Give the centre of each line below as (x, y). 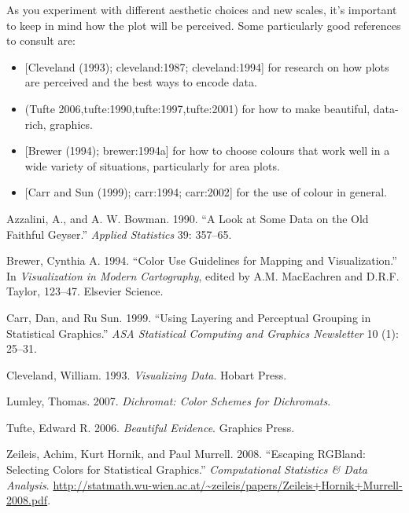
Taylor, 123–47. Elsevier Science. (85, 291)
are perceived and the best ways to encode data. (141, 82)
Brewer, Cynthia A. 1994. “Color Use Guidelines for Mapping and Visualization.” (202, 260)
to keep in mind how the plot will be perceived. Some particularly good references (204, 25)
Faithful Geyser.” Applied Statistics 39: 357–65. (119, 234)
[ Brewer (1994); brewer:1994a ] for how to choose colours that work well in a (207, 150)
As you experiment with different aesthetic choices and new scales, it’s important (202, 9)
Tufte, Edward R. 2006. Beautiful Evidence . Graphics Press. (151, 427)
